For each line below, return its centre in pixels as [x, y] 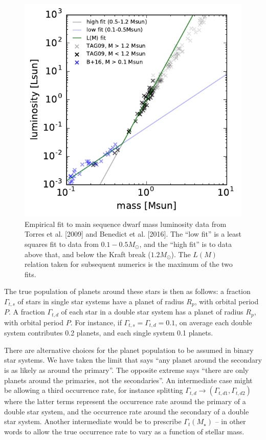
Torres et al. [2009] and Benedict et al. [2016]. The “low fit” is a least [133, 234]
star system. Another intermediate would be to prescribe [93, 421]
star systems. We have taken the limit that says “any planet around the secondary [133, 360]
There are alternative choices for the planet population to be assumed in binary [129, 350]
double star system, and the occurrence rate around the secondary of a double [127, 411]
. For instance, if [96, 322]
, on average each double [214, 322]
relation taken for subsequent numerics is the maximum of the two [129, 264]
